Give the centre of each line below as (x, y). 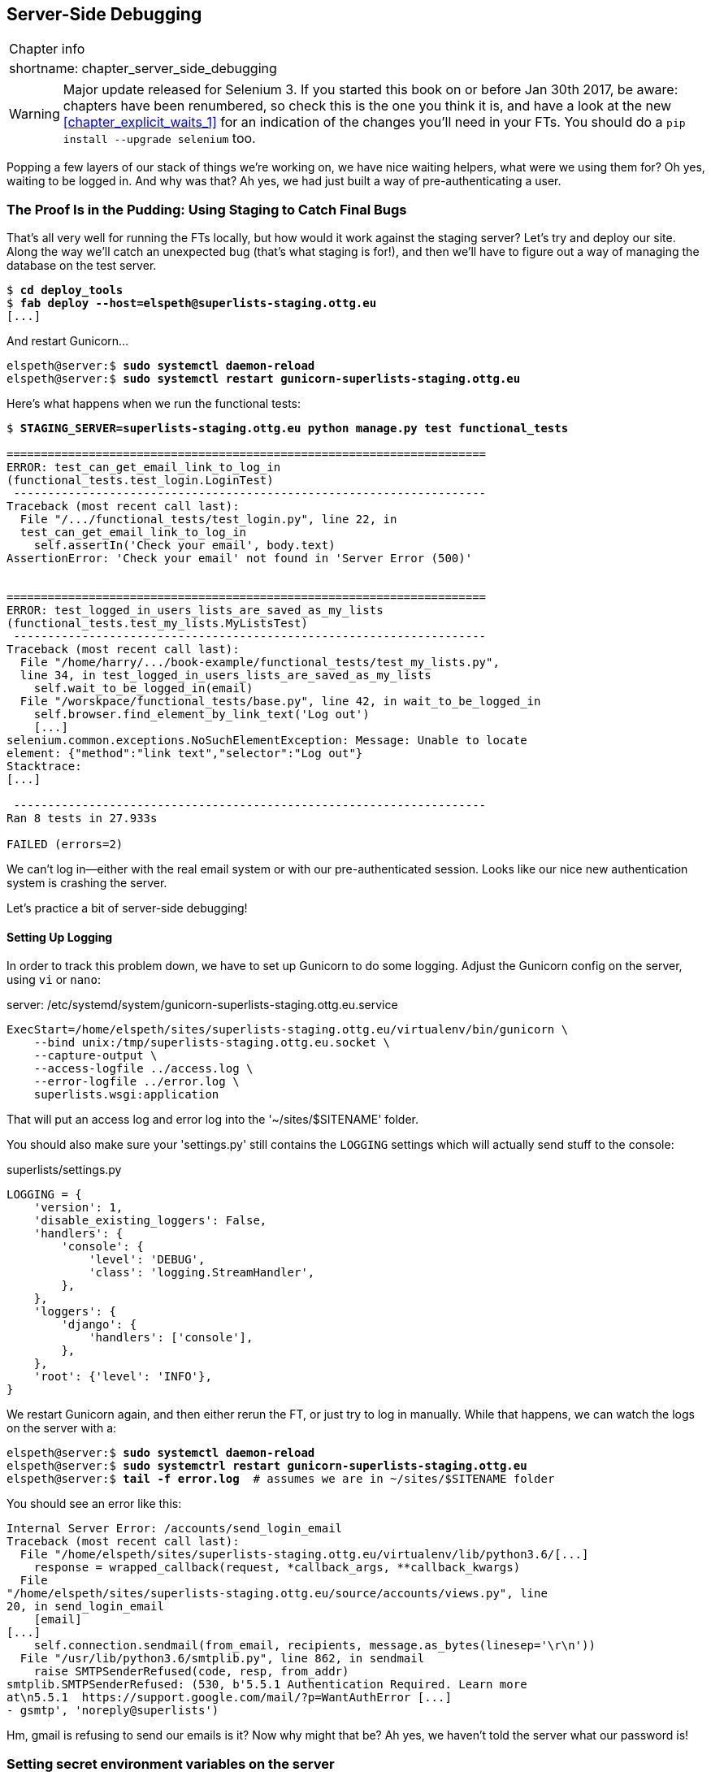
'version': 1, (78, 1208)
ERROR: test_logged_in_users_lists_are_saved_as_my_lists (195, 611)
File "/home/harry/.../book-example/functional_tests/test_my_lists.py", (260, 663)
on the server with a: (62, 1428)
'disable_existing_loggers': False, (150, 1221)
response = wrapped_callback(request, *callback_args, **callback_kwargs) (277, 1568)
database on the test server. (82, 266)
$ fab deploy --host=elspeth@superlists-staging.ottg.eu (192, 303)
